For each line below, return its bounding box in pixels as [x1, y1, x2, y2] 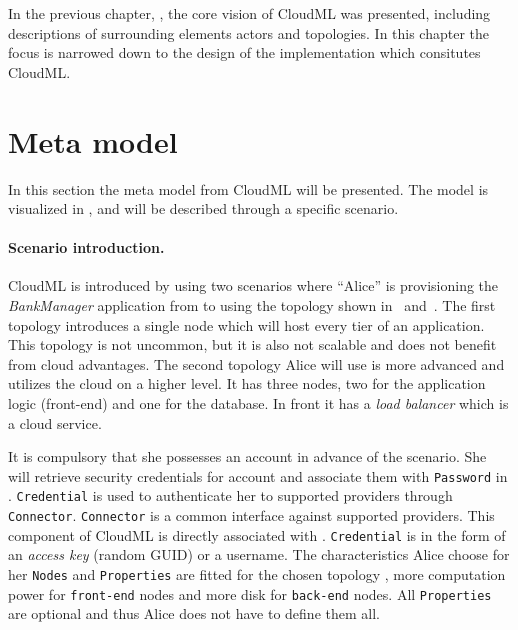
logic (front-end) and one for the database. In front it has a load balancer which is [8, 393, 509, 414]
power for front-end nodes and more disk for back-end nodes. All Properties [8, 583, 492, 604]
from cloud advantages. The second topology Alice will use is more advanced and [8, 353, 505, 374]
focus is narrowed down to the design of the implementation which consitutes [8, 42, 481, 63]
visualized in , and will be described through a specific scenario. [8, 198, 399, 219]
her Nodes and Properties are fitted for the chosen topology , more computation [8, 564, 506, 585]
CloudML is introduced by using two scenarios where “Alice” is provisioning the [8, 275, 499, 296]
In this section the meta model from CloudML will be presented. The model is [8, 178, 489, 199]
